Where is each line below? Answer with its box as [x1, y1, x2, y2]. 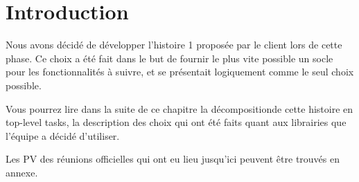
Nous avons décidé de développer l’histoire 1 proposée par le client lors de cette [6, 37, 342, 52]
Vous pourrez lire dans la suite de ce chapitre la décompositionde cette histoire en [6, 101, 353, 116]
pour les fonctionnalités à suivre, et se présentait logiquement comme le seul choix [6, 64, 354, 79]
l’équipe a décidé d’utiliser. [6, 128, 120, 143]
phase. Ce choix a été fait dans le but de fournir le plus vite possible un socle [6, 51, 333, 65]
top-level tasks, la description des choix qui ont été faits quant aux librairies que [6, 115, 347, 129]
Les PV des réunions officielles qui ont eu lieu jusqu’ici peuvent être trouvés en [6, 152, 340, 166]
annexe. [6, 165, 38, 179]
